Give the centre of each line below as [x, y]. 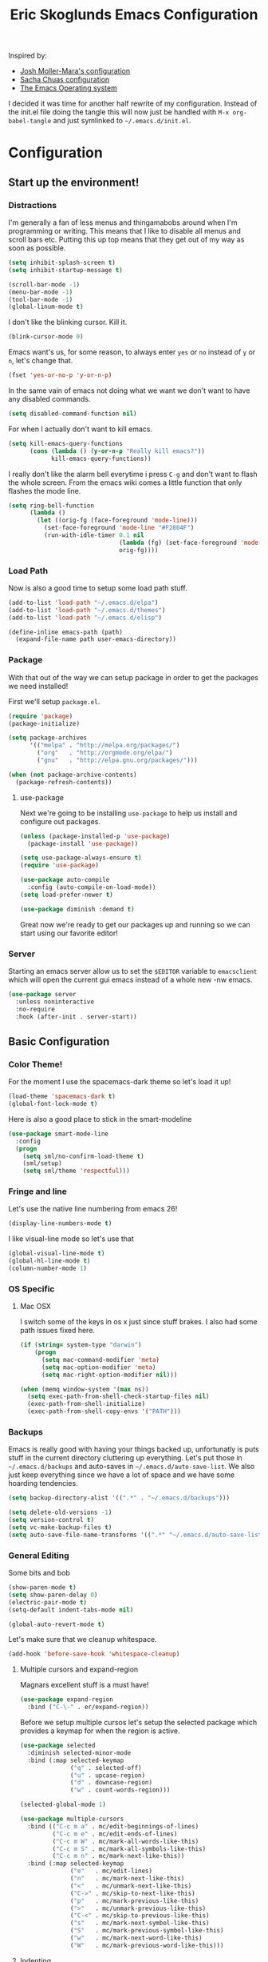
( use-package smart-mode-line [59, 1134]
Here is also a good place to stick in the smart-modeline [100, 1119]
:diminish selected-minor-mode [79, 1753]
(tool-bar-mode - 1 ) [41, 299]
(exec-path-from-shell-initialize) [87, 1404]
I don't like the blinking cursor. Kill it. [68, 322]
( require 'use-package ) [59, 866]
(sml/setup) [42, 1163]
